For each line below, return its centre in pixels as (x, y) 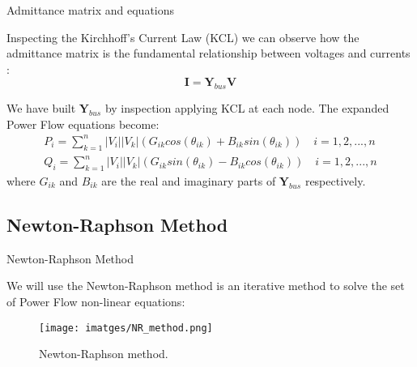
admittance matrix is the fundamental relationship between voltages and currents (208, 53)
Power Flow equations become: (83, 124)
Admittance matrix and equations (91, 10)
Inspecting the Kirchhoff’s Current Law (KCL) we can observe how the (183, 37)
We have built (41, 108)
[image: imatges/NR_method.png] (126, 328)
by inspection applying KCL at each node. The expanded (247, 108)
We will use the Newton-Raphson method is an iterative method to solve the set (206, 286)
